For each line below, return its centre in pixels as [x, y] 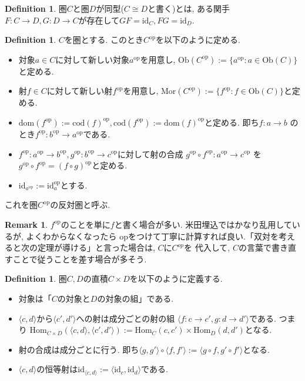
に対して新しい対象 [92, 59]
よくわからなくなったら [71, 236]
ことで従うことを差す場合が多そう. [80, 259]
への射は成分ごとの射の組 [125, 318]
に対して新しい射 [80, 91]
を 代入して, [207, 247]
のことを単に [86, 224]
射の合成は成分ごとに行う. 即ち [79, 349]
